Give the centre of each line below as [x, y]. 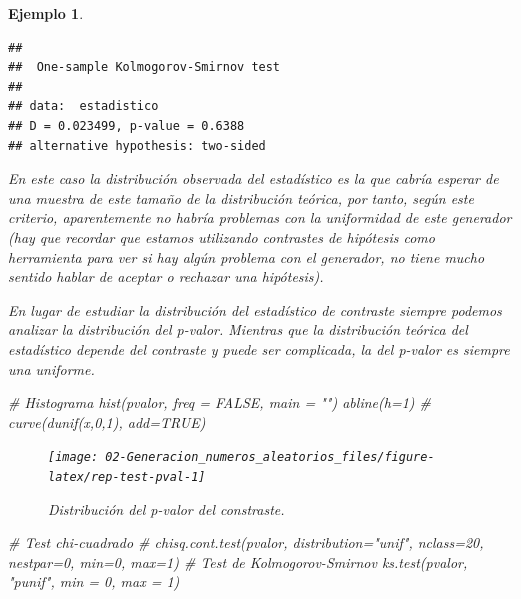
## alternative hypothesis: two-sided [137, 145]
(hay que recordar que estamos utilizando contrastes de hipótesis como [221, 236]
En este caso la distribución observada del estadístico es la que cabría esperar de [253, 178]
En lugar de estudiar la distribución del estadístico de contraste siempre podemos [255, 309]
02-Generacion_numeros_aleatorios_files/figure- [270, 457]
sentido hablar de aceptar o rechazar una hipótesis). [166, 276]
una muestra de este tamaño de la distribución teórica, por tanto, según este [241, 197]
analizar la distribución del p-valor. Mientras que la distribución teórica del [238, 329]
